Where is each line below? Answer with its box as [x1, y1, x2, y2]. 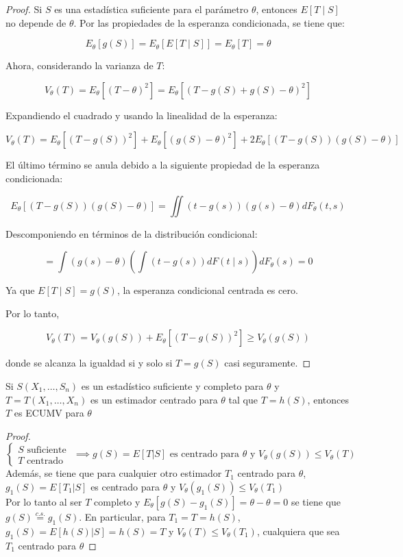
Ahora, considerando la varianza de [5, 58, 154, 73]
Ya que [5, 283, 35, 297]
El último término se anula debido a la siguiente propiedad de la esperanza [5, 158, 320, 172]
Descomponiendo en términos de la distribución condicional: [5, 226, 258, 240]
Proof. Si [5, 2, 42, 16]
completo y [94, 494, 141, 508]
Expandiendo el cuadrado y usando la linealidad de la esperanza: [5, 108, 278, 122]
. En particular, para [79, 509, 166, 523]
